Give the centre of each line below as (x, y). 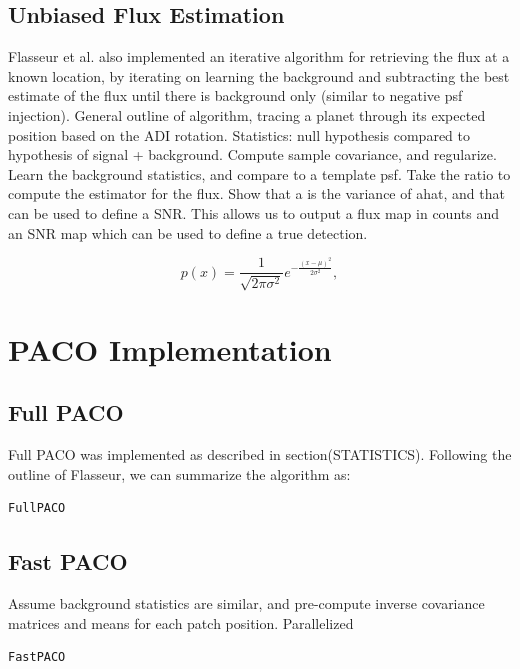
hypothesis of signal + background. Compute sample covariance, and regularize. (252, 154)
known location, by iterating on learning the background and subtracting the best (259, 75)
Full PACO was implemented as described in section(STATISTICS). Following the (260, 454)
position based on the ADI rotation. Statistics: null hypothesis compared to (239, 134)
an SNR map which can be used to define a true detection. (188, 232)
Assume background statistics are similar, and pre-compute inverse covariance (246, 603)
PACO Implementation (170, 348)
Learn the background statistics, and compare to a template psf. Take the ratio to (259, 173)
